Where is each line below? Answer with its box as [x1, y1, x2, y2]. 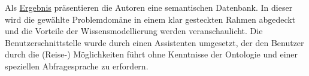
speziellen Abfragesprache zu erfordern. [5, 59, 149, 72]
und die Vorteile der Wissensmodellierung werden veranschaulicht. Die [5, 25, 263, 37]
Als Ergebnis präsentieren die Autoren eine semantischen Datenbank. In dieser [5, 1, 293, 13]
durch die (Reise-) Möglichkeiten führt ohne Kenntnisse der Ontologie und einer [5, 48, 298, 60]
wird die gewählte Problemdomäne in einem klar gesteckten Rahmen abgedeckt [5, 13, 296, 25]
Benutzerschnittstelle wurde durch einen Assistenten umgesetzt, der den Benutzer [5, 36, 304, 48]
